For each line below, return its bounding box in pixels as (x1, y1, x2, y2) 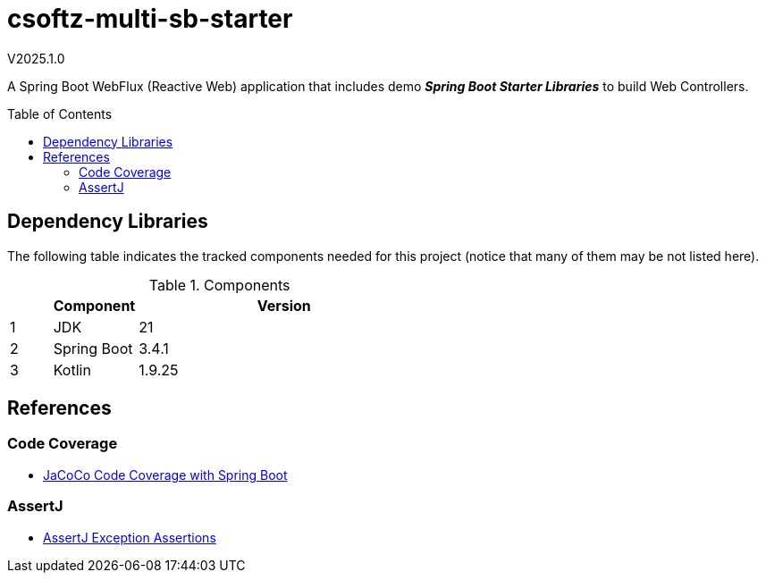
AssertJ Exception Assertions (43, 529, 216, 545)
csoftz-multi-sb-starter (7, 4, 293, 34)
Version (257, 296, 311, 315)
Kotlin (53, 360, 91, 379)
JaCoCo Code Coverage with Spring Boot (43, 467, 288, 483)
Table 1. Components (148, 275, 290, 294)
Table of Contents (7, 105, 113, 122)
